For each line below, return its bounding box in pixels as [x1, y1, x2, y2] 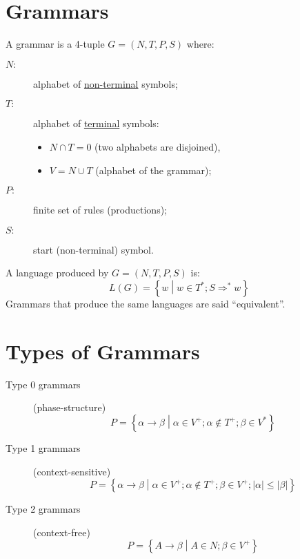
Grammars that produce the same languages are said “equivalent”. [6, 296, 286, 311]
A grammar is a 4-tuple [6, 37, 105, 51]
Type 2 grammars [6, 502, 81, 516]
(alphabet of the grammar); [95, 162, 212, 177]
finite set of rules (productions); [33, 202, 167, 217]
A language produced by [6, 265, 109, 280]
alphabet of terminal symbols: [33, 116, 159, 131]
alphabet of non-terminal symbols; [33, 76, 178, 91]
